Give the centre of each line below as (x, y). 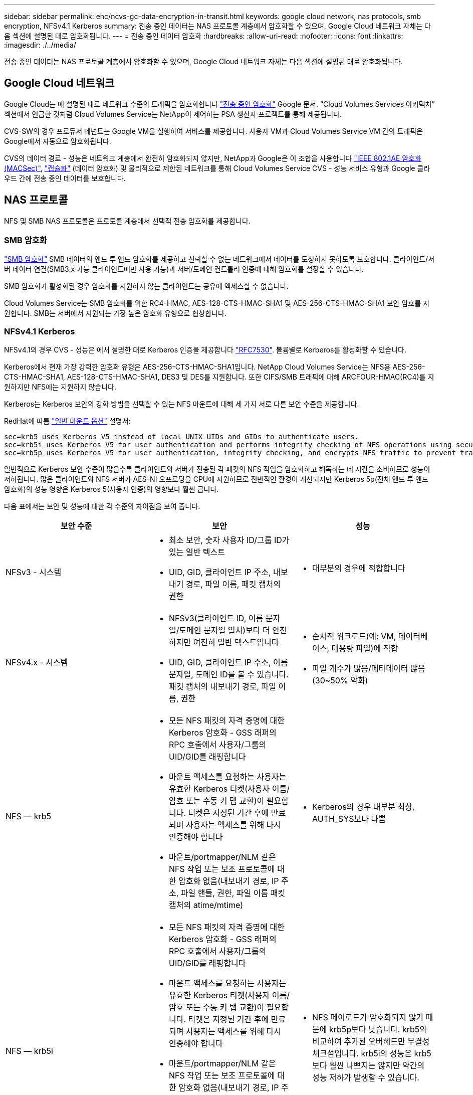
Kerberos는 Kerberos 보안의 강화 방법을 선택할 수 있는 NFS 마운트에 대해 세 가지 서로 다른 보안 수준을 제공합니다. (182, 404)
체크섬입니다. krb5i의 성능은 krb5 (372, 1054)
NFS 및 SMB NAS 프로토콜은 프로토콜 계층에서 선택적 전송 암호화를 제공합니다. (127, 221)
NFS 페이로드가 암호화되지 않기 (368, 1018)
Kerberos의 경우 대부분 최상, (363, 807)
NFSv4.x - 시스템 (37, 663)
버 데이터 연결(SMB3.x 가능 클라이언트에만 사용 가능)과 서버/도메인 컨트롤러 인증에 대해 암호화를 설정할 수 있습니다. (184, 269)
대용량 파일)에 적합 (365, 649)
